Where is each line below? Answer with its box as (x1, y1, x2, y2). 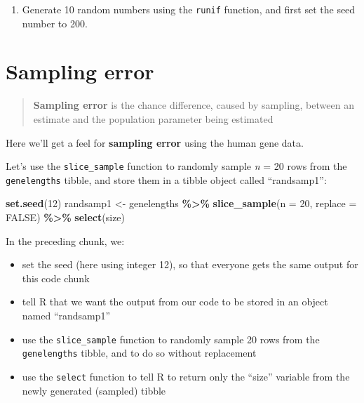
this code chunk (22, 270, 90, 285)
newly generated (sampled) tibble (22, 383, 166, 397)
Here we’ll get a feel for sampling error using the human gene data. (6, 135, 304, 150)
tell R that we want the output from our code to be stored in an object (22, 294, 328, 309)
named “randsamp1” (22, 308, 111, 323)
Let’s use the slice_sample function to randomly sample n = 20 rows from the (6, 159, 347, 173)
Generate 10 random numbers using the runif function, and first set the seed (22, 2, 356, 16)
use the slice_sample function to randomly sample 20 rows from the (22, 331, 320, 346)
